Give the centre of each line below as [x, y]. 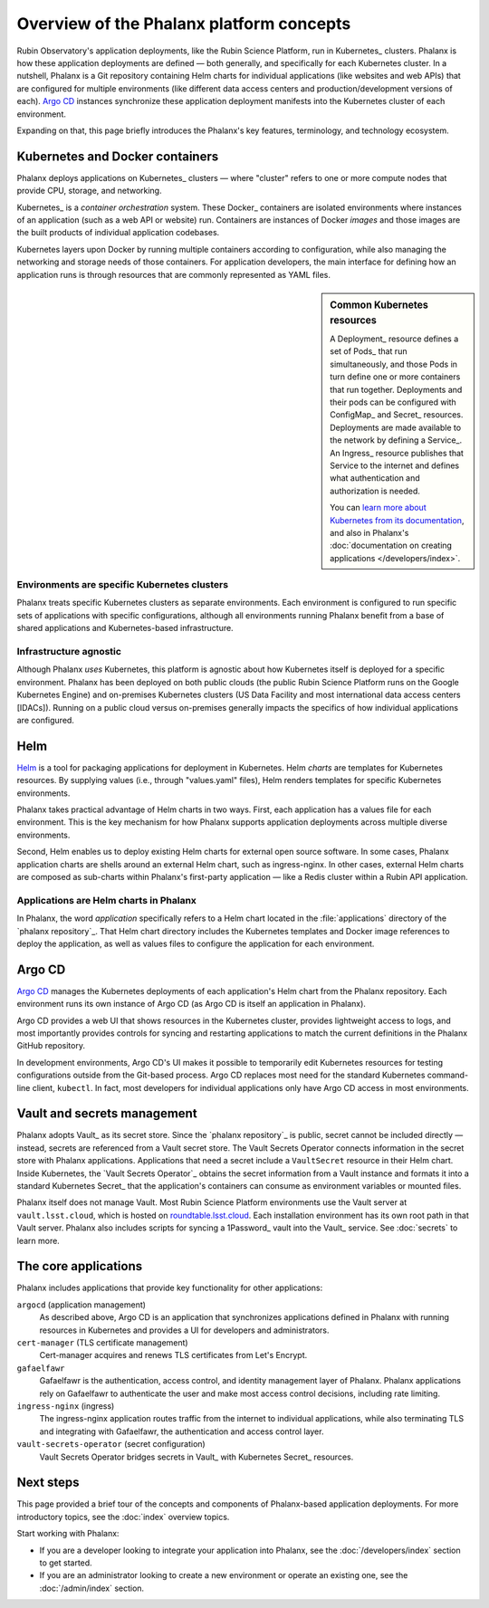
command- [448, 1075]
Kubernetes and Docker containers [118, 156]
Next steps [48, 1483]
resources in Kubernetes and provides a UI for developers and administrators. [184, 1330]
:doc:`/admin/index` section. [92, 1588]
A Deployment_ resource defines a [394, 339]
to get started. [66, 1563]
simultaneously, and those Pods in [393, 364]
